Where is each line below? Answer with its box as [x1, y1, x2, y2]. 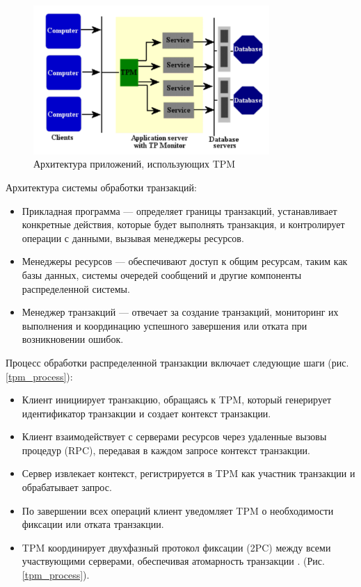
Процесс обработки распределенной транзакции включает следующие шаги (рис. [6, 355, 349, 369]
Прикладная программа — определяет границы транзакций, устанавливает [22, 203, 337, 218]
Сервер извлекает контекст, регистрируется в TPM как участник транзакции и [22, 466, 355, 481]
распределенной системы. [22, 281, 130, 296]
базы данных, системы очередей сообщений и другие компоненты [22, 267, 302, 282]
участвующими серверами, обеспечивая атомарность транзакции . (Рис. [22, 554, 325, 568]
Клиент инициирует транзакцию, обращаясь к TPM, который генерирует [22, 392, 332, 407]
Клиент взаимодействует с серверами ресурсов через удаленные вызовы [22, 429, 327, 444]
